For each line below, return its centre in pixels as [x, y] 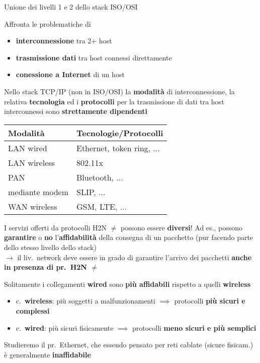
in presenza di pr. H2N [46, 267]
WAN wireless [33, 206]
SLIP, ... [91, 192]
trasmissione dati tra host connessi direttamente [94, 57]
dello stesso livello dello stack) [50, 247]
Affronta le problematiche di [48, 23]
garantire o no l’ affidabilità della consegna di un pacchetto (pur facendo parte [129, 237]
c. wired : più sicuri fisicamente [65, 327]
